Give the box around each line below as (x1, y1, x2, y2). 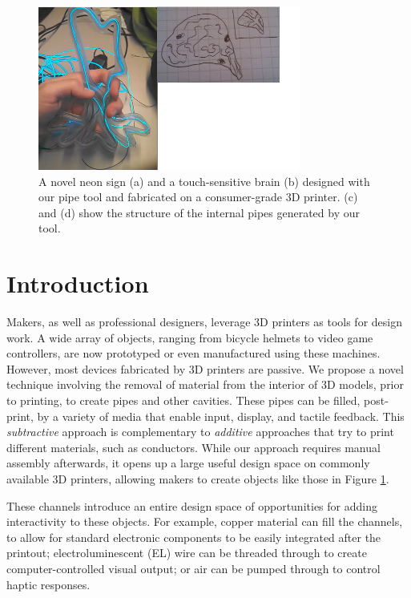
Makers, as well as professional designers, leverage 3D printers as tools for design (6, 313, 402, 330)
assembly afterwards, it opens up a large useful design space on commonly (6, 455, 370, 471)
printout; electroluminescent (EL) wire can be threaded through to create (6, 544, 367, 561)
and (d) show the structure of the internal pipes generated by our (38, 204, 361, 220)
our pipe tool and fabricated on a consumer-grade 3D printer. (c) (38, 188, 358, 205)
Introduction (6, 267, 149, 300)
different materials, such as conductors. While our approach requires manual (6, 438, 381, 455)
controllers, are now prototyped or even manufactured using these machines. (6, 345, 381, 362)
